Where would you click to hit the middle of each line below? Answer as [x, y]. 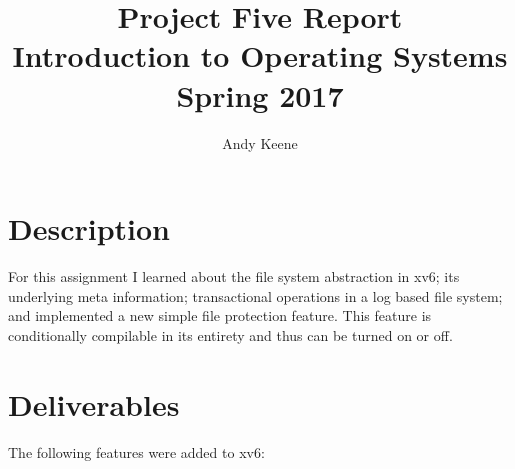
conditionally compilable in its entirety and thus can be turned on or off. [230, 334]
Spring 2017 [260, 94]
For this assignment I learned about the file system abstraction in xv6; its [234, 276]
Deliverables [94, 403]
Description [89, 228]
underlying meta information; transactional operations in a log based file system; [255, 295]
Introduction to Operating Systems [260, 55]
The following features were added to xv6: [136, 451]
